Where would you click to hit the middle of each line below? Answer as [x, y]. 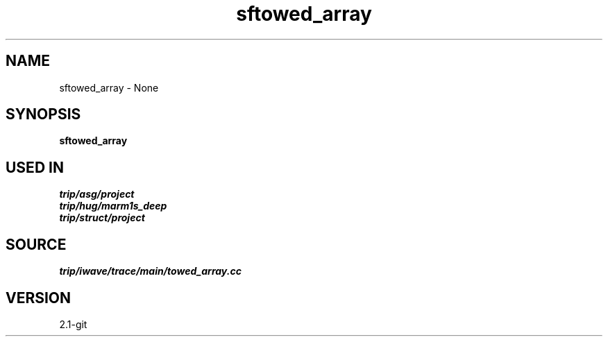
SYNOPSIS [43, 114]
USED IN [35, 167]
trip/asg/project [97, 194]
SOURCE [36, 244]
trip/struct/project [102, 218]
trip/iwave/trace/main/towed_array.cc [150, 271]
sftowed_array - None [109, 87]
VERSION [39, 298]
